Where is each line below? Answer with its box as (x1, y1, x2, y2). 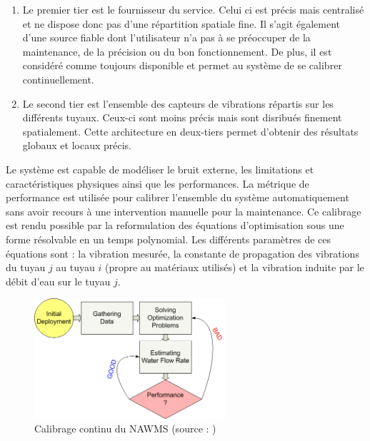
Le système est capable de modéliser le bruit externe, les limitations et (6, 161, 314, 176)
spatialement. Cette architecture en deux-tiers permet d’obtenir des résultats (22, 123, 359, 138)
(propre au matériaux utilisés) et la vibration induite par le (104, 260, 364, 275)
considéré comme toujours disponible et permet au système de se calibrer (22, 58, 342, 73)
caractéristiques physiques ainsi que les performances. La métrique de (6, 176, 309, 191)
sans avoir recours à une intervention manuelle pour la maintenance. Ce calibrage (6, 203, 361, 218)
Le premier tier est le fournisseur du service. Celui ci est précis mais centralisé (22, 2, 364, 16)
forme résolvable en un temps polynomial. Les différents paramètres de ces (6, 231, 331, 246)
